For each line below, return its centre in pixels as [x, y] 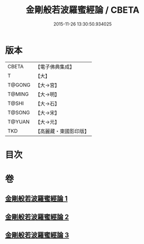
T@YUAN [19, 122]
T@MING [18, 94]
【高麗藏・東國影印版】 [62, 131]
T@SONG [19, 112]
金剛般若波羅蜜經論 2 [37, 217]
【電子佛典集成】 [55, 67]
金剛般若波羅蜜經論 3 [37, 235]
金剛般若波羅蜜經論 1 [36, 199]
